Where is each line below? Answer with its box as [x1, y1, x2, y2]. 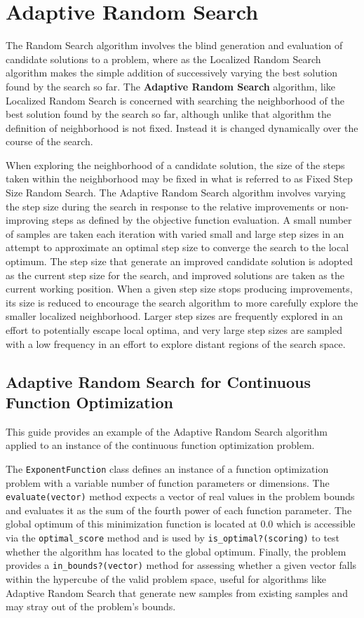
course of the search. [6, 134, 93, 149]
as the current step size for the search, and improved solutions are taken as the [6, 267, 344, 282]
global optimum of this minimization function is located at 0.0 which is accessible [6, 516, 356, 531]
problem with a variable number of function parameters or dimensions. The [6, 475, 330, 490]
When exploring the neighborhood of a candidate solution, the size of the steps [6, 157, 345, 172]
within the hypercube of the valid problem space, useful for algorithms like [6, 571, 326, 586]
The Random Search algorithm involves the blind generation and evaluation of [6, 38, 343, 53]
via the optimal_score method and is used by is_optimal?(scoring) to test [6, 530, 340, 545]
